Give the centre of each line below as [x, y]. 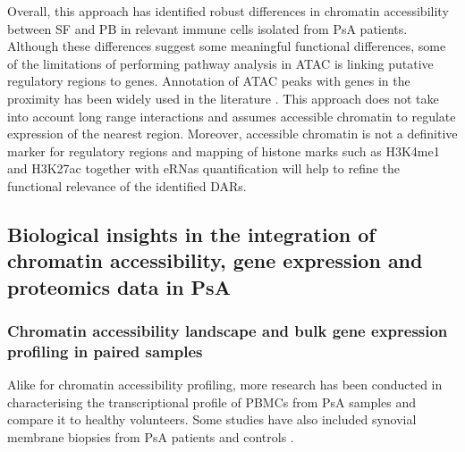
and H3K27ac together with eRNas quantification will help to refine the [204, 168]
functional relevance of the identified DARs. [127, 185]
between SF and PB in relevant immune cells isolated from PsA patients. [207, 28]
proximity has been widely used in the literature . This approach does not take [223, 98]
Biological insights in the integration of [191, 234]
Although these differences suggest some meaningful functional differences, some [227, 46]
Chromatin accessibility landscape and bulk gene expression [228, 331]
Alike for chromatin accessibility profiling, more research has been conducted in [225, 385]
